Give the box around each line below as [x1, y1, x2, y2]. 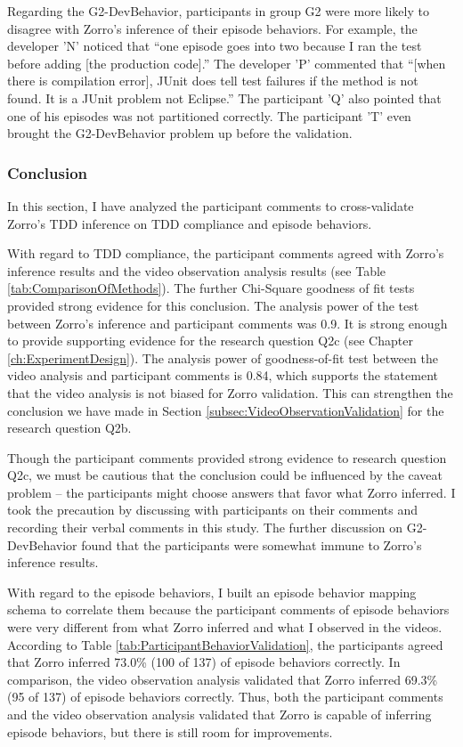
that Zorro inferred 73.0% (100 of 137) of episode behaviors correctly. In [7, 653, 401, 671]
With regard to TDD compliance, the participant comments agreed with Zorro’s [7, 244, 444, 263]
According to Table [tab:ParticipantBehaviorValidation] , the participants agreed [7, 635, 443, 654]
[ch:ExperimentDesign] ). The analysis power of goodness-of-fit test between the [7, 348, 438, 367]
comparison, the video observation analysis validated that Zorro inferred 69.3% [7, 670, 438, 688]
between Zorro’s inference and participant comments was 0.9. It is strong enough [7, 313, 448, 332]
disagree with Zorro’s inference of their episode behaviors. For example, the [7, 19, 418, 37]
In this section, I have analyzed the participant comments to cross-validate [7, 196, 414, 215]
